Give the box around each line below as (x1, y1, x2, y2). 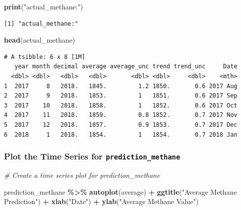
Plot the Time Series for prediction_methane (4, 150, 180, 162)
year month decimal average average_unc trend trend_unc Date (14, 63, 238, 70)
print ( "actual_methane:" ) (4, 1, 83, 11)
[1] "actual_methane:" (4, 20, 79, 27)
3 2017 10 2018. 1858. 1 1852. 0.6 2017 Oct (4, 102, 238, 109)
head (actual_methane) (4, 35, 75, 45)
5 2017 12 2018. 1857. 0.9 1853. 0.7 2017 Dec (4, 121, 238, 128)
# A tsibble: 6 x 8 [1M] (4, 53, 85, 60)
